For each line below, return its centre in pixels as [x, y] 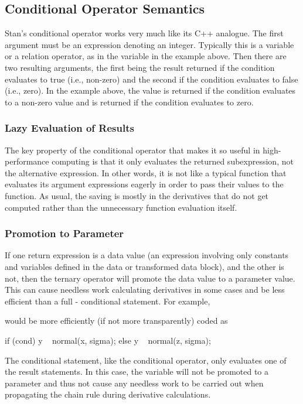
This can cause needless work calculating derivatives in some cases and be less [145, 290]
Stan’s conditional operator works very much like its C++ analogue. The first [144, 33]
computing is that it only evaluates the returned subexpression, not [173, 161]
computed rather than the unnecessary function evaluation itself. [121, 207]
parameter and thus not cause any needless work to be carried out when [134, 383]
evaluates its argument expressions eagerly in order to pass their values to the [144, 184]
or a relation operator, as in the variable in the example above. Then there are [146, 56]
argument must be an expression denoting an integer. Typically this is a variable [149, 44]
